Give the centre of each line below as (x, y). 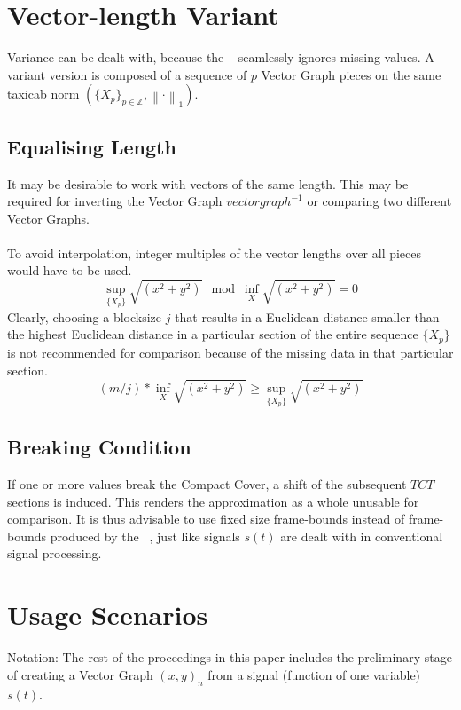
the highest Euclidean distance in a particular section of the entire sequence (213, 334)
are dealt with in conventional (362, 536)
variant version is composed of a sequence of (127, 74)
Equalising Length (92, 146)
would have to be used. (70, 270)
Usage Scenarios (108, 615)
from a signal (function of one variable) (314, 674)
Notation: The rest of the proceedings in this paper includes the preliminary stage (230, 657)
